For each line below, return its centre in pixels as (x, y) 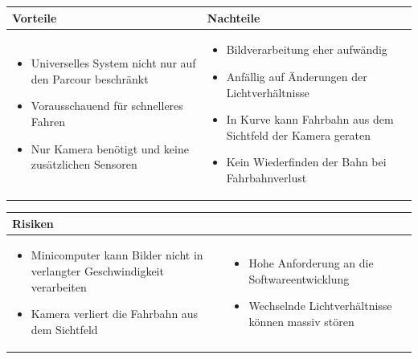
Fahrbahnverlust (266, 177)
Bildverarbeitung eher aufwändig (307, 49)
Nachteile (234, 17)
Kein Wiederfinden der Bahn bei (306, 162)
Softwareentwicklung (299, 278)
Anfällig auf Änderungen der (297, 76)
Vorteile (35, 17)
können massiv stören (301, 321)
